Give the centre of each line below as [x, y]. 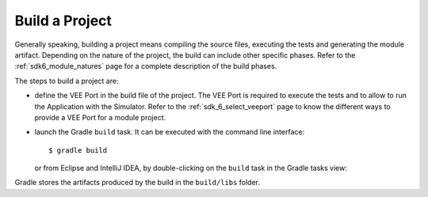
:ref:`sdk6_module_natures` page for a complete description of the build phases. [146, 66]
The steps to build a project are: [67, 81]
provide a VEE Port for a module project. [100, 117]
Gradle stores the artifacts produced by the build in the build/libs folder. [138, 183]
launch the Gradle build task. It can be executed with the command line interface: [170, 132]
